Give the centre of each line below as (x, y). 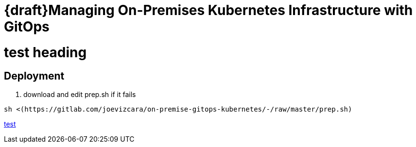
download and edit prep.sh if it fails (80, 94)
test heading (45, 52)
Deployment (34, 76)
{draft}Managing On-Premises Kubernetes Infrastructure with (208, 10)
